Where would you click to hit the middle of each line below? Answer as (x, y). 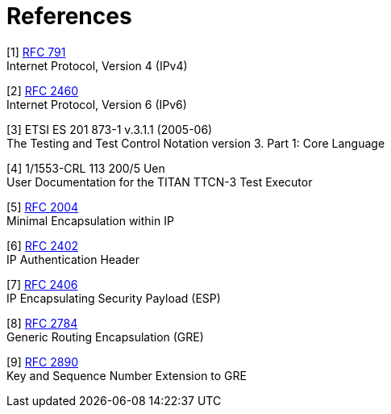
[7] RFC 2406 (42, 284)
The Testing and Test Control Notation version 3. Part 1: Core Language (196, 143)
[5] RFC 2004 (43, 207)
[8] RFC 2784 (42, 323)
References (69, 16)
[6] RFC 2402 (43, 245)
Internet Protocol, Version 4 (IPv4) (97, 65)
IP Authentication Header (73, 259)
